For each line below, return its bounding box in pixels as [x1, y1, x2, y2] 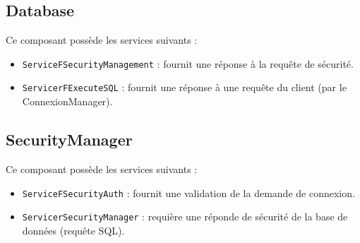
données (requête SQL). [22, 223, 125, 237]
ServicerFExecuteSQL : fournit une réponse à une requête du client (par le [22, 80, 347, 95]
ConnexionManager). [22, 94, 113, 109]
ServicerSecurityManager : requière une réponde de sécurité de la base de [22, 209, 348, 224]
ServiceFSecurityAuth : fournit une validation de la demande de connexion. [22, 185, 355, 200]
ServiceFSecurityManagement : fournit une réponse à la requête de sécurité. [22, 56, 354, 71]
